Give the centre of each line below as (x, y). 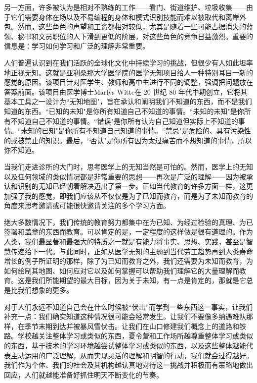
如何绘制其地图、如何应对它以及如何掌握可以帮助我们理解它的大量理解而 (122, 270)
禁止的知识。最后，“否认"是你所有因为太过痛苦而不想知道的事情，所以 (138, 140)
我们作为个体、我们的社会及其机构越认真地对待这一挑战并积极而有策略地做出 (128, 365)
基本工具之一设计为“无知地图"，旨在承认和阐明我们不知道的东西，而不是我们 (128, 101)
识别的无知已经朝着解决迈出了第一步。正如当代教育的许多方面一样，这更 (135, 186)
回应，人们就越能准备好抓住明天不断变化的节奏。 (84, 374)
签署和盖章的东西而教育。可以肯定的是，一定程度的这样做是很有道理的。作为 (128, 232)
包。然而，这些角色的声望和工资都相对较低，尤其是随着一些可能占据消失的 (125, 27)
